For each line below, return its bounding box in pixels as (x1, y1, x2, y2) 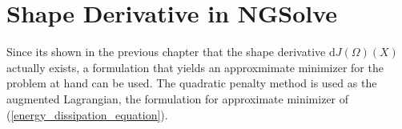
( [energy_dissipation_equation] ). (6, 106, 168, 123)
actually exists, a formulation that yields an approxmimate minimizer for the (6, 58, 384, 75)
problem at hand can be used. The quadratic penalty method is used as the (6, 75, 377, 91)
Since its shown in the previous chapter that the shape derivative (6, 43, 326, 60)
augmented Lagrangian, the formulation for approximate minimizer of (6, 90, 349, 107)
